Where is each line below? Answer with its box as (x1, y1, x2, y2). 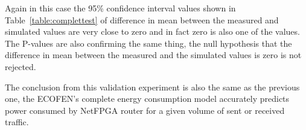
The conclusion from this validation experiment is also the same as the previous (5, 80, 300, 93)
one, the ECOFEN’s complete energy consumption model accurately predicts (5, 92, 290, 105)
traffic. (5, 116, 29, 128)
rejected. (5, 60, 36, 72)
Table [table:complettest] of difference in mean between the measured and (5, 13, 279, 26)
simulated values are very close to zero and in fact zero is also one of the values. (5, 25, 300, 38)
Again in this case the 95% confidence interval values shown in (5, 2, 236, 14)
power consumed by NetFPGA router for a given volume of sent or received (5, 104, 285, 116)
